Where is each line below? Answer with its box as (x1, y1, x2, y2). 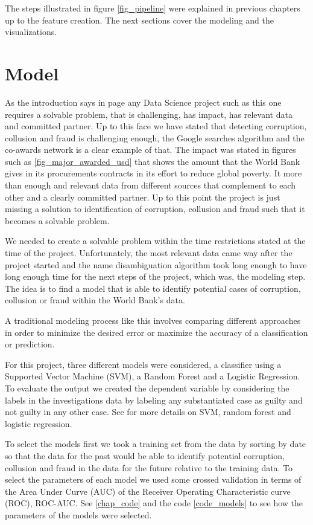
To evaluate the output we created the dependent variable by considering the (5, 381, 289, 394)
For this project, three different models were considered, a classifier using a (5, 358, 282, 370)
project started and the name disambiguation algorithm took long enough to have (5, 258, 307, 271)
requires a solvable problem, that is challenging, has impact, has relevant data (5, 108, 292, 120)
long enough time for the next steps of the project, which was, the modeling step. (5, 270, 306, 283)
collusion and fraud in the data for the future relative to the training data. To (5, 461, 293, 474)
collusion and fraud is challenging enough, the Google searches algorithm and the (5, 131, 305, 144)
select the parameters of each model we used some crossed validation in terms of (5, 473, 302, 486)
